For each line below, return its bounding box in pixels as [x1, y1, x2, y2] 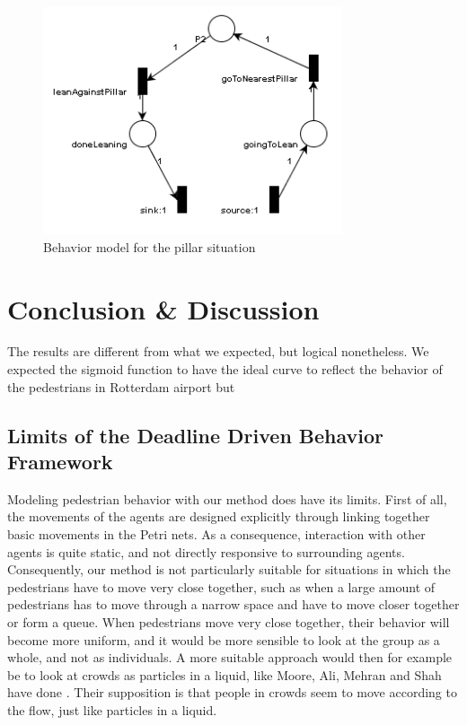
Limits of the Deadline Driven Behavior [7, 421, 384, 449]
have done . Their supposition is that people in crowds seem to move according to [7, 683, 457, 702]
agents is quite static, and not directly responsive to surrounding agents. [7, 542, 405, 561]
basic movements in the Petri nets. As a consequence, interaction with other [7, 525, 426, 544]
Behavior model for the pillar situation [43, 237, 256, 256]
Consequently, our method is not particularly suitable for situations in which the [7, 560, 451, 579]
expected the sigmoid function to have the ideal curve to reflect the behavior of [7, 360, 443, 379]
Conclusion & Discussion [7, 290, 320, 327]
